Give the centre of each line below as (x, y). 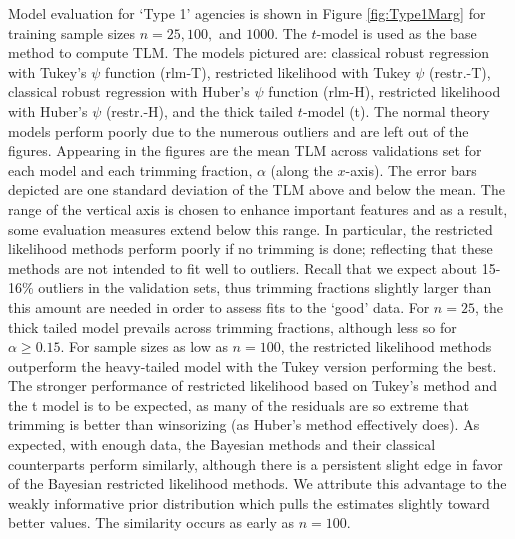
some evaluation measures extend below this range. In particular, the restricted (250, 228)
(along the (301, 169)
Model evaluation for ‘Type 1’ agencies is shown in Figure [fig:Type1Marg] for (247, 13)
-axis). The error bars (411, 169)
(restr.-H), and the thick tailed (199, 110)
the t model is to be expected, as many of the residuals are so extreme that (238, 404)
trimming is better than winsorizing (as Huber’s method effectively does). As (244, 424)
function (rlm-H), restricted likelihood (384, 91)
